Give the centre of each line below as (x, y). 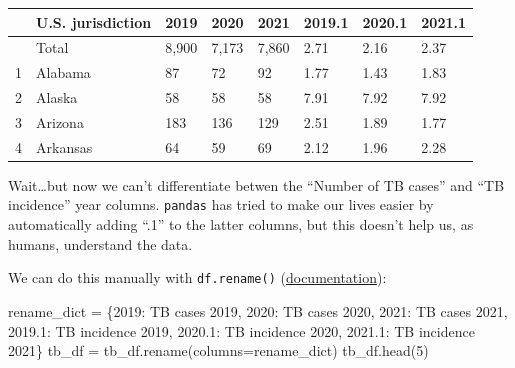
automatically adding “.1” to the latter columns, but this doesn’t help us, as (241, 224)
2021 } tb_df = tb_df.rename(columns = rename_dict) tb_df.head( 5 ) (218, 350)
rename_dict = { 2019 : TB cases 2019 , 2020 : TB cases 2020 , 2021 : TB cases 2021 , (258, 310)
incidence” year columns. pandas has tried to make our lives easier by (221, 204)
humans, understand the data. (100, 243)
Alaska (57, 97)
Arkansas (64, 146)
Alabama (63, 72)
